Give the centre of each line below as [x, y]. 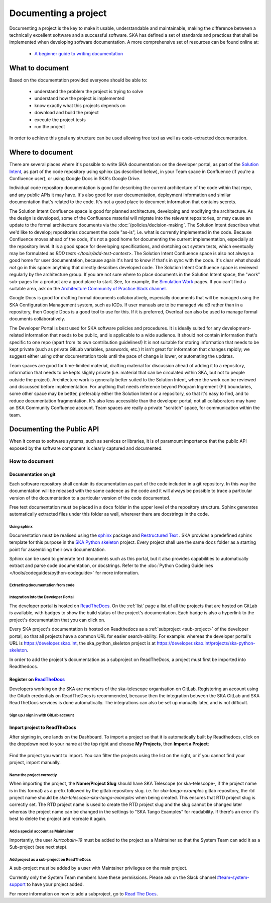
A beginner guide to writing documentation [79, 53]
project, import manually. [35, 762]
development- [237, 328]
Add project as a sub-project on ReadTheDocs [50, 859]
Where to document [41, 153]
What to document [39, 68]
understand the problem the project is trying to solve [89, 92]
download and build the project [66, 113]
